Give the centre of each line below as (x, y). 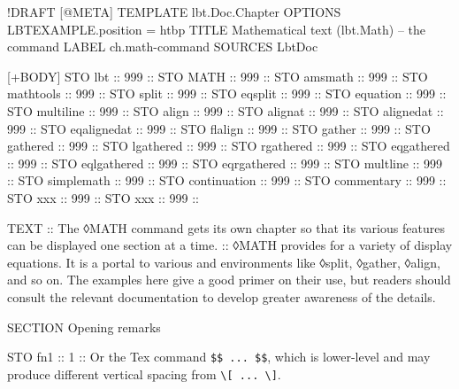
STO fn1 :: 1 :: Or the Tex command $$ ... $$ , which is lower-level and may (219, 357)
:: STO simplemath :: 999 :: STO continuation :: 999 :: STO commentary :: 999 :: (227, 180)
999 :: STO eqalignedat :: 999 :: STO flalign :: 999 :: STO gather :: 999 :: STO (219, 128)
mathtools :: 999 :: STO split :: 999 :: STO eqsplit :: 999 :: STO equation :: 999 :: (227, 93)
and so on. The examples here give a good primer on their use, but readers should (229, 280)
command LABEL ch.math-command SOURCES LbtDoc (163, 47)
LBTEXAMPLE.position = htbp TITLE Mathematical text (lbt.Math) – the (217, 29)
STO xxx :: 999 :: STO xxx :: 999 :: (103, 197)
